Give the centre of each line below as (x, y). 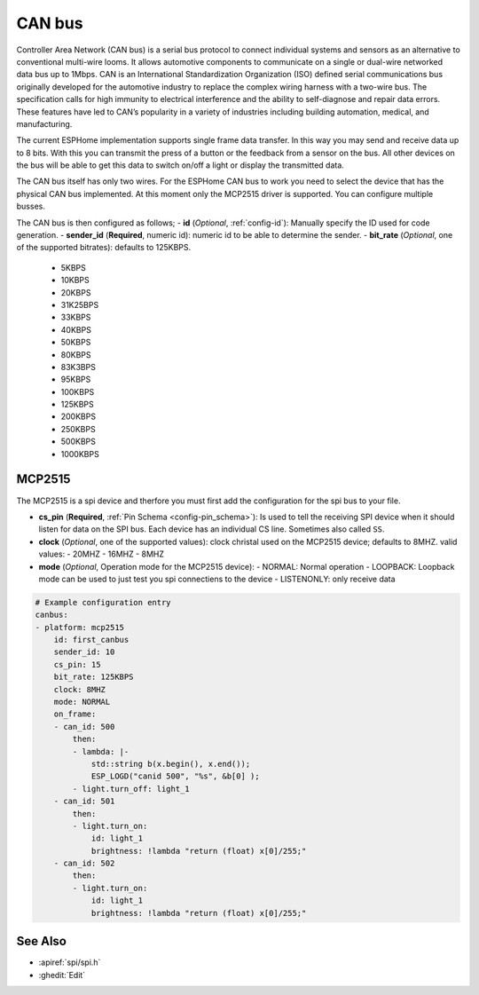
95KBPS (76, 379)
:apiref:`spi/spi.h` (70, 962)
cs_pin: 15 (77, 664)
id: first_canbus (91, 640)
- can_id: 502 (84, 864)
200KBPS (79, 416)
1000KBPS (80, 454)
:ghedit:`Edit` (62, 975)
